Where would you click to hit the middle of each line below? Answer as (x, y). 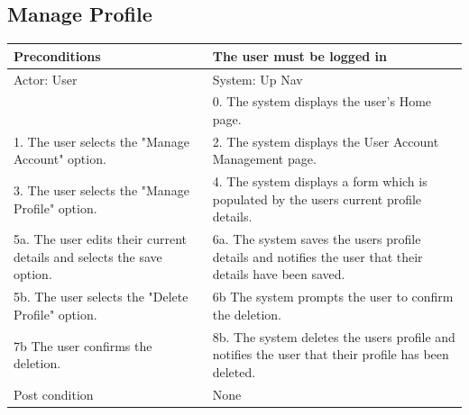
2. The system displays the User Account (326, 141)
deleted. (234, 371)
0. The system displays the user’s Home (322, 101)
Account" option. (60, 159)
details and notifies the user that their (317, 256)
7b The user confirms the (83, 345)
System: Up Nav (257, 79)
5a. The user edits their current (101, 239)
